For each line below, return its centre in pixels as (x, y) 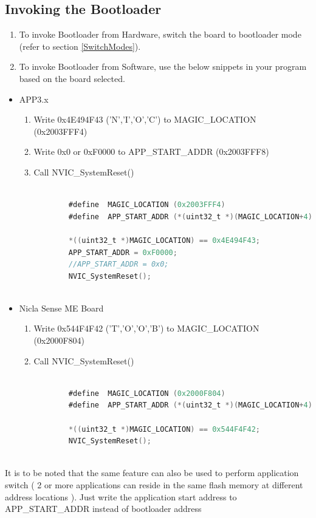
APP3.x (34, 99)
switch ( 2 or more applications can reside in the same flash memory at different (154, 485)
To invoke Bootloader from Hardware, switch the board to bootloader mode (160, 34)
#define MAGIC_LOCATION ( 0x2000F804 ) (147, 393)
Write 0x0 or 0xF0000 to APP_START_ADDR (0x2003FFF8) (151, 152)
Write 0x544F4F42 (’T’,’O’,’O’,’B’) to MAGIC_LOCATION (146, 328)
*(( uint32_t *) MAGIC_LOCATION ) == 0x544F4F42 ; (164, 429)
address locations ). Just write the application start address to (121, 496)
